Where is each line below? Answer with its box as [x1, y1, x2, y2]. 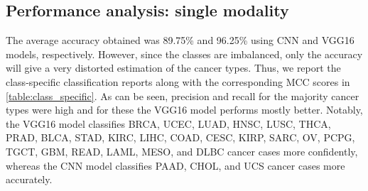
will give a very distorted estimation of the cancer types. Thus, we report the [6, 60, 341, 75]
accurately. [6, 172, 53, 187]
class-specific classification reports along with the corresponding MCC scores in [6, 74, 350, 89]
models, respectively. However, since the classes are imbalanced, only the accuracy [6, 46, 363, 61]
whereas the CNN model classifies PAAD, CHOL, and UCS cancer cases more [6, 158, 345, 173]
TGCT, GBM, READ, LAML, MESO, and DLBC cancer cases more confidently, [6, 143, 358, 158]
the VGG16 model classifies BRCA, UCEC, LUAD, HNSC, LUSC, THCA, [6, 116, 331, 131]
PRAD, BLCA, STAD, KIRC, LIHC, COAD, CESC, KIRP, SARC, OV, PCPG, [6, 130, 355, 145]
